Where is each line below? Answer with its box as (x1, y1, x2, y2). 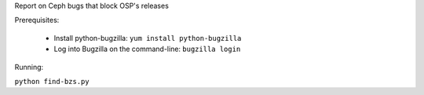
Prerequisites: (14, 16, 60, 25)
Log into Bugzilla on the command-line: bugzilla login (53, 44, 241, 54)
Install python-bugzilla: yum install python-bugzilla (53, 33, 242, 42)
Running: (14, 62, 44, 71)
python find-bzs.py (14, 77, 90, 86)
